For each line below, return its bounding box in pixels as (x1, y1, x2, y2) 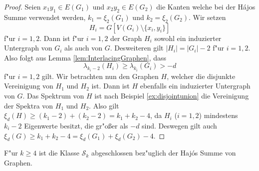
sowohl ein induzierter (154, 32, 222, 43)
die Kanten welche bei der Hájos (156, 1, 256, 11)
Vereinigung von (4, 80, 53, 91)
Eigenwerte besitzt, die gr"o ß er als (24, 120, 128, 130)
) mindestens (199, 110, 238, 120)
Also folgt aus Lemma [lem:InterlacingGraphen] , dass (4, 52, 167, 62)
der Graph (110, 32, 142, 43)
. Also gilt (89, 100, 119, 110)
